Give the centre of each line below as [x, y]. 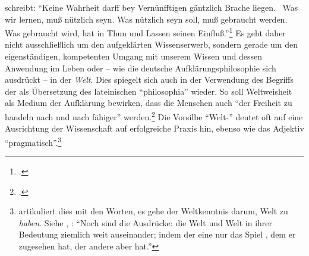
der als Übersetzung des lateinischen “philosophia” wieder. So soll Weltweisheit [149, 91]
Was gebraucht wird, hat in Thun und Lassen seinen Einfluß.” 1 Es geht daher [145, 32]
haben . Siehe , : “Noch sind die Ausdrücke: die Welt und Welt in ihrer [146, 222]
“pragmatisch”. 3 [33, 141]
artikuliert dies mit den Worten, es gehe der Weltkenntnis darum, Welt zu [153, 211]
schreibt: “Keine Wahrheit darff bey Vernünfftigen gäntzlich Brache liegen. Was [152, 7]
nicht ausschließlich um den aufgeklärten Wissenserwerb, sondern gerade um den [151, 44]
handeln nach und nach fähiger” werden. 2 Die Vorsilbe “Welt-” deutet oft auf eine [154, 116]
